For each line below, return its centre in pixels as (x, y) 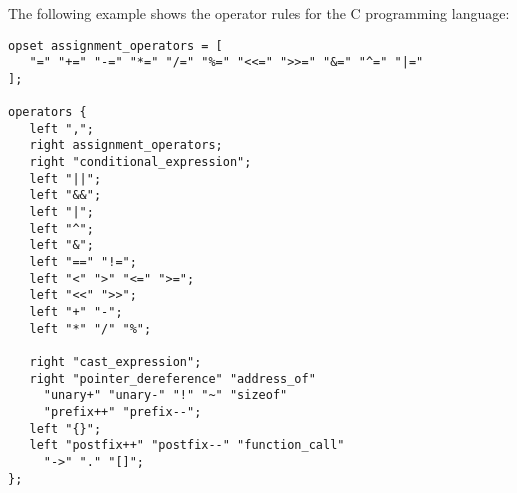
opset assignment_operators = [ (115, 45)
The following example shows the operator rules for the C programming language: (259, 12)
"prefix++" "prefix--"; (122, 411)
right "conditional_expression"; (140, 162)
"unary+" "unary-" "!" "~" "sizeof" (165, 395)
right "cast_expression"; (115, 362)
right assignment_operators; (126, 145)
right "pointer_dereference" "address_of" (172, 378)
